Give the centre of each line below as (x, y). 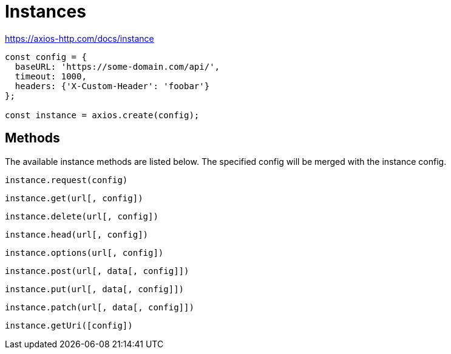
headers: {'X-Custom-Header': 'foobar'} (112, 86)
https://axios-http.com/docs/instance (80, 38)
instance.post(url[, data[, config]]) (97, 271)
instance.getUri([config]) (69, 325)
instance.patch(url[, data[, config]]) (100, 307)
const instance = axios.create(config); (102, 115)
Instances (46, 12)
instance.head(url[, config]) (77, 234)
